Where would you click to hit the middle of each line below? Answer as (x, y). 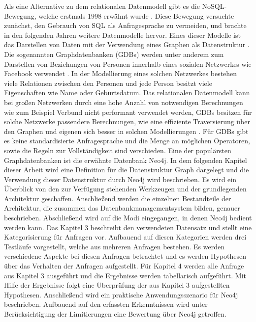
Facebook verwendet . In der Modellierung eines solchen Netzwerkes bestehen (121, 73)
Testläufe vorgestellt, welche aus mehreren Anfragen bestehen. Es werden (114, 246)
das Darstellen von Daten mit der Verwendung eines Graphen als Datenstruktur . (127, 44)
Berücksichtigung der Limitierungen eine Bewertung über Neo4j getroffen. (115, 314)
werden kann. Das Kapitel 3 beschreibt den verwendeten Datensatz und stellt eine (128, 227)
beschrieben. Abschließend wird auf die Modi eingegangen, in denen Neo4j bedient (128, 218)
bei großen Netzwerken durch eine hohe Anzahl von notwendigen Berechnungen (124, 102)
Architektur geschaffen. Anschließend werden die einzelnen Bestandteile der (118, 198)
